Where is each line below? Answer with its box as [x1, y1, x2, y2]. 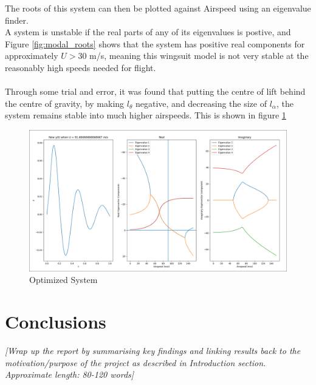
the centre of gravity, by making [5, 97, 125, 109]
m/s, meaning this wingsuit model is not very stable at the [89, 49, 309, 62]
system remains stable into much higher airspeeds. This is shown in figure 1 [5, 109, 286, 121]
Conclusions [5, 309, 106, 334]
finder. [5, 13, 29, 26]
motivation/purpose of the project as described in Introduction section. [5, 356, 266, 369]
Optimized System [29, 273, 98, 286]
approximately [5, 49, 58, 62]
